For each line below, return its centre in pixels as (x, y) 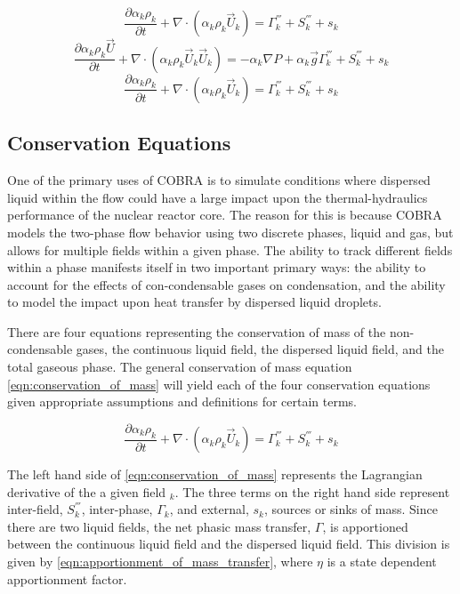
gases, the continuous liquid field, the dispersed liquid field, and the (260, 349)
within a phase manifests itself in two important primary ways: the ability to (217, 267)
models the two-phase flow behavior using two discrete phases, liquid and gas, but (230, 232)
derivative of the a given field (87, 491)
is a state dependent (382, 562)
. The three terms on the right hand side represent (312, 491)
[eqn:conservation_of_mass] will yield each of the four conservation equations (219, 384)
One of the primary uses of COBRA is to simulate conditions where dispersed (219, 180)
